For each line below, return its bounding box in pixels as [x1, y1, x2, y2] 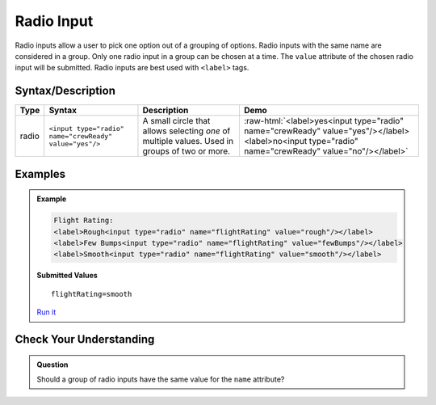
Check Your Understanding [15, 332, 155, 346]
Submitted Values [36, 271, 99, 281]
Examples [15, 167, 66, 181]
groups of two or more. [142, 146, 230, 157]
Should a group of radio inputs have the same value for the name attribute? [36, 374, 285, 384]
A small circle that [142, 116, 211, 127]
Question [36, 360, 69, 369]
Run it [36, 307, 57, 317]
